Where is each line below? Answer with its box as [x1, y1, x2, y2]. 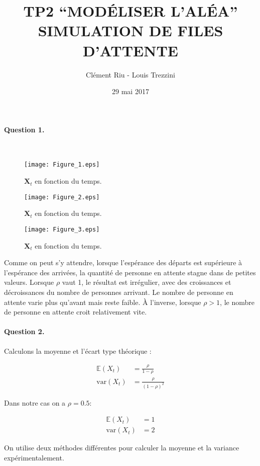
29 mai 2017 [112, 86, 149, 97]
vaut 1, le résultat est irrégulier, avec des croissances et [62, 277, 231, 287]
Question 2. [4, 326, 45, 337]
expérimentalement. [4, 452, 64, 462]
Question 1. [4, 124, 45, 134]
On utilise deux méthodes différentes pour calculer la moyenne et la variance [4, 442, 239, 453]
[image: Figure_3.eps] [24, 225, 100, 233]
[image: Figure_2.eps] [24, 193, 100, 201]
